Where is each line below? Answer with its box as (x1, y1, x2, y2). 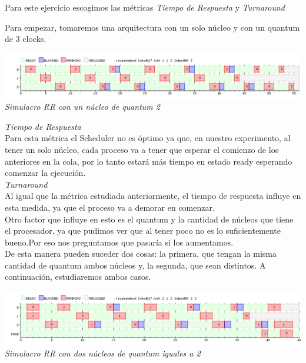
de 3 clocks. (5, 32, 46, 45)
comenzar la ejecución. (5, 166, 86, 179)
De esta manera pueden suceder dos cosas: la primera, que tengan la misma (5, 247, 277, 260)
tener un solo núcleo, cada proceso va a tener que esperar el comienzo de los (5, 143, 279, 155)
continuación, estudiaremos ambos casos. (5, 270, 151, 283)
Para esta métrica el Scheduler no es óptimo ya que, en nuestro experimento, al (5, 132, 291, 144)
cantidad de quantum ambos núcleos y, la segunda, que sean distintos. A (5, 259, 266, 271)
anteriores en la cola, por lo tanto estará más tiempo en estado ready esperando (5, 155, 292, 167)
